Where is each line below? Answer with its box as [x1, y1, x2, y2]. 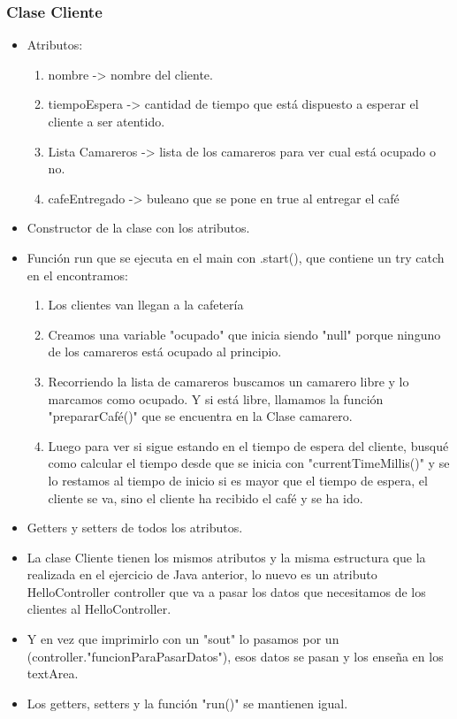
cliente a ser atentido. [48, 112, 165, 130]
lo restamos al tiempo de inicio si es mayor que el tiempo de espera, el [48, 470, 428, 489]
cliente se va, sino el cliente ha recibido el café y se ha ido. [48, 488, 363, 507]
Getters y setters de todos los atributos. [27, 518, 243, 537]
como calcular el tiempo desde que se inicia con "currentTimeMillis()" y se [48, 454, 450, 472]
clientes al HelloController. [27, 600, 171, 618]
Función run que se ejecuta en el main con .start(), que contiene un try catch [27, 248, 445, 266]
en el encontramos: [27, 265, 128, 284]
